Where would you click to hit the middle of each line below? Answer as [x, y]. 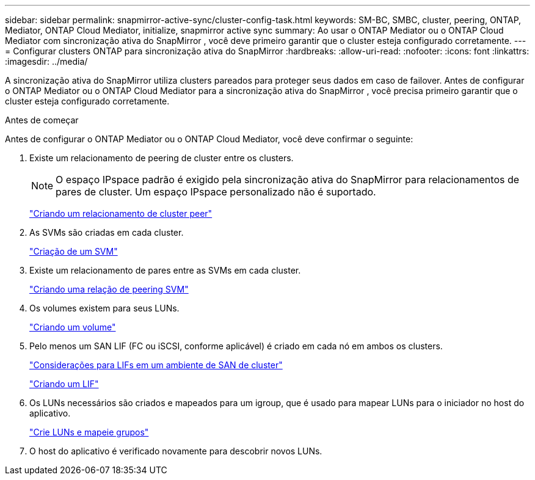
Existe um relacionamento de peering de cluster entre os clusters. [162, 158]
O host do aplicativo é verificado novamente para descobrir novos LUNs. [176, 451]
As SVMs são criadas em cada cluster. [107, 232]
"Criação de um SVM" [74, 251]
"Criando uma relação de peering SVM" [109, 289]
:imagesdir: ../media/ [46, 61]
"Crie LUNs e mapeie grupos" [89, 432]
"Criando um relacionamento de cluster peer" [121, 213]
